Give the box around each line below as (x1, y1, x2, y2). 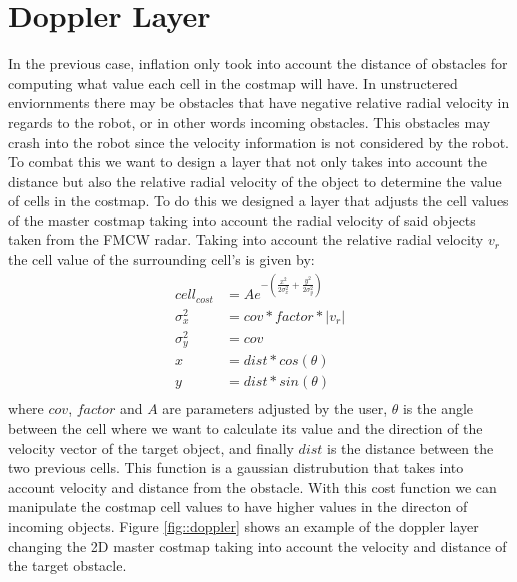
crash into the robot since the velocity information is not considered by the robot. (8, 131, 510, 152)
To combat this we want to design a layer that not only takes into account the (8, 151, 487, 172)
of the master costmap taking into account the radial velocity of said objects (8, 209, 476, 230)
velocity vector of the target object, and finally (8, 437, 294, 458)
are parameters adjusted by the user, (162, 398, 388, 419)
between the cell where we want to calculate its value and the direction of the (8, 418, 483, 438)
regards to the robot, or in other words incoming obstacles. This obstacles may (8, 111, 491, 132)
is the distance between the (327, 437, 494, 458)
